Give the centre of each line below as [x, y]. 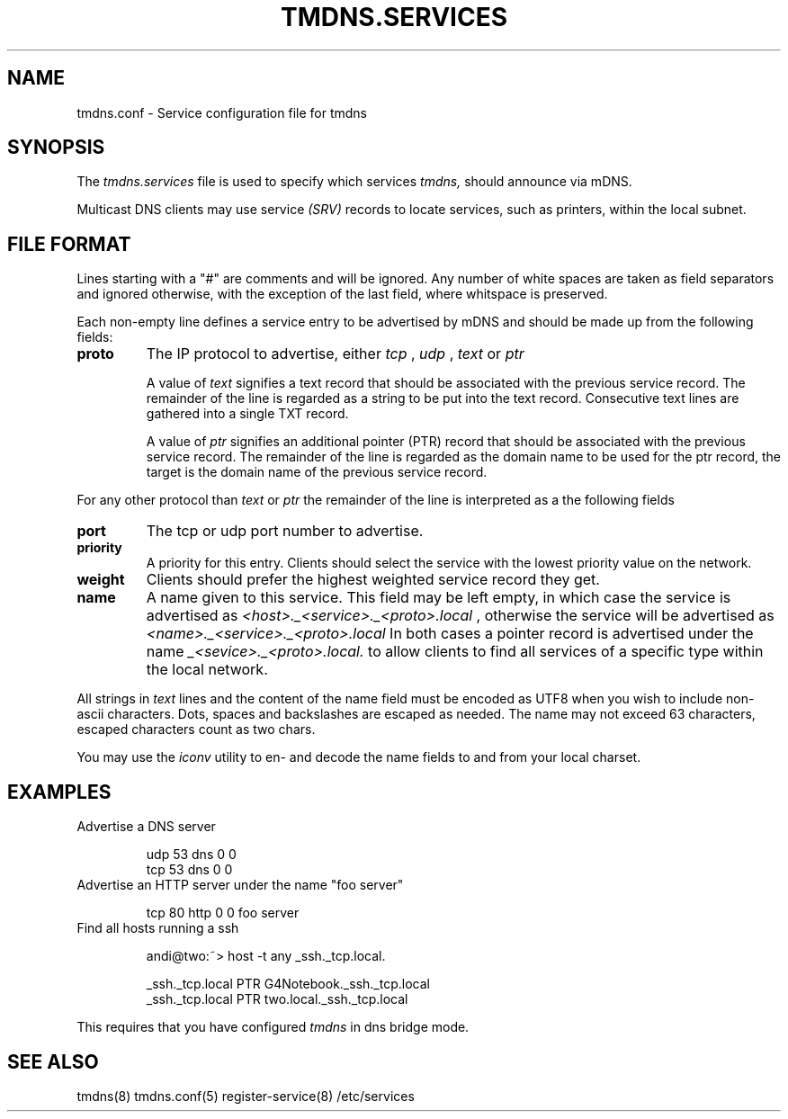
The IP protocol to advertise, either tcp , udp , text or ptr [335, 354]
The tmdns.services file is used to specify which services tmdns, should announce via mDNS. [354, 182]
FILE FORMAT [69, 244]
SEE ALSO [53, 1061]
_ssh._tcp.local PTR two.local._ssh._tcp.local [277, 999]
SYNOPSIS [56, 148]
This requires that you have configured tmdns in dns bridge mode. [273, 1027]
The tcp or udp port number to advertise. [285, 531]
